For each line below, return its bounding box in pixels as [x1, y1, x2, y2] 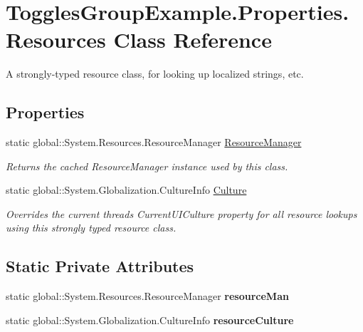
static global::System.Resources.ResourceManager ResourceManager [6, 135, 302, 150]
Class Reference [113, 25, 272, 54]
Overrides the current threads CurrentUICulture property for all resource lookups [6, 206, 357, 221]
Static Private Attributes [6, 255, 194, 277]
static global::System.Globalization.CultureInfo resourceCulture [6, 312, 294, 327]
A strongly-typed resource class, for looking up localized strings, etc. [6, 66, 304, 81]
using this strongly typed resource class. [6, 220, 177, 235]
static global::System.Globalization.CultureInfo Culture [6, 182, 247, 197]
